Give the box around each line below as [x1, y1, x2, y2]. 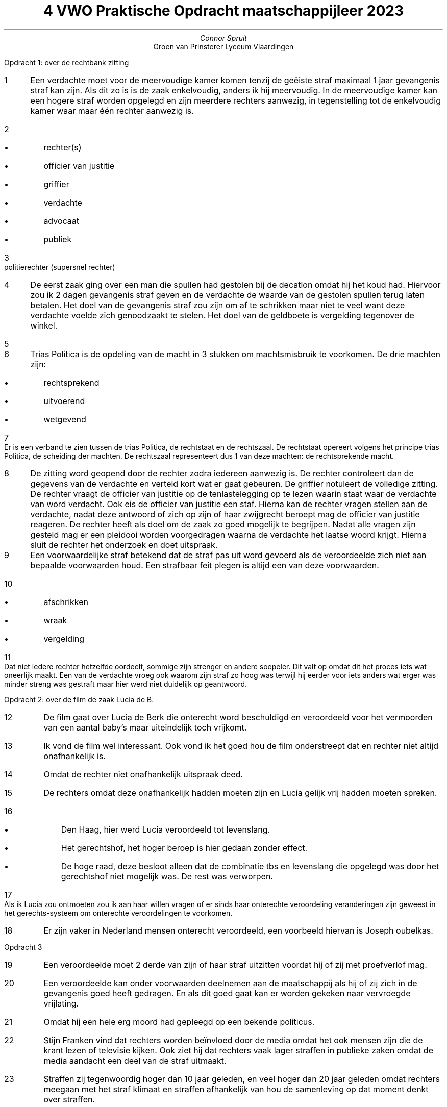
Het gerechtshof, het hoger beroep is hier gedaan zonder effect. [61, 842, 308, 853]
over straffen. [43, 1094, 95, 1104]
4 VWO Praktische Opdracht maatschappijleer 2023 [43, 2, 404, 19]
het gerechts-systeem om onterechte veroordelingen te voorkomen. [4, 908, 233, 917]
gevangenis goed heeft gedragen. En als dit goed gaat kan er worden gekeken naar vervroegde [43, 988, 411, 998]
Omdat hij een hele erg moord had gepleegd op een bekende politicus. [43, 1016, 315, 1027]
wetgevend [43, 414, 86, 424]
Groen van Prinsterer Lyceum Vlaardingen [153, 42, 294, 51]
